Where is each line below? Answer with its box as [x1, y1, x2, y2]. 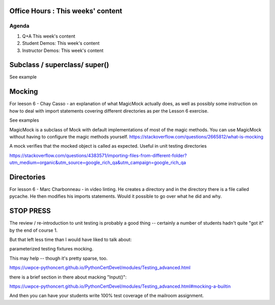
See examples [9, 117, 39, 123]
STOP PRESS [9, 207, 51, 215]
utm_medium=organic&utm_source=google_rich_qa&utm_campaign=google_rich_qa [9, 159, 186, 165]
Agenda [9, 22, 30, 30]
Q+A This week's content [22, 33, 75, 39]
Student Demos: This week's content [22, 40, 100, 46]
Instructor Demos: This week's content [22, 47, 104, 53]
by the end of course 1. [9, 227, 58, 233]
